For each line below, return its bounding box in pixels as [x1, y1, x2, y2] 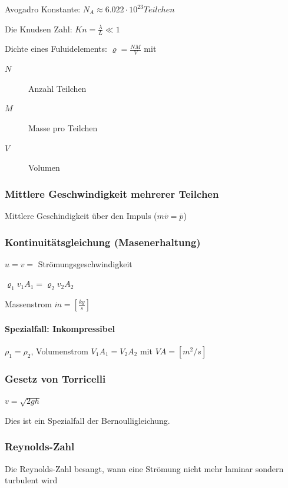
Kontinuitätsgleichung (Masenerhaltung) [5, 234, 201, 249]
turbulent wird [5, 474, 58, 486]
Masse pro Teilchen [28, 122, 98, 134]
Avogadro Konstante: [5, 3, 81, 15]
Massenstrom [5, 298, 52, 310]
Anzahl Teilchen [28, 82, 87, 94]
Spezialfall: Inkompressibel [5, 322, 115, 334]
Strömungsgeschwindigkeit [38, 257, 133, 270]
